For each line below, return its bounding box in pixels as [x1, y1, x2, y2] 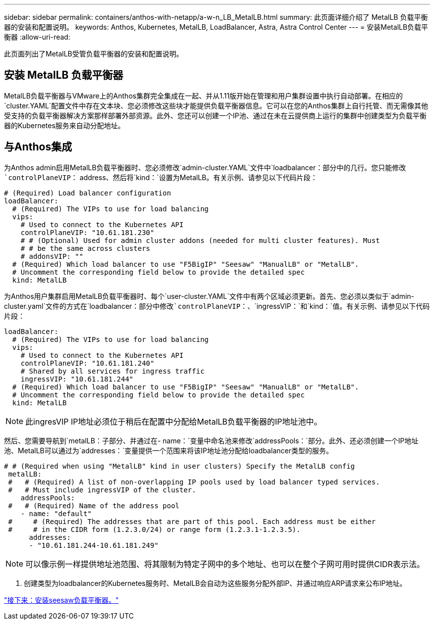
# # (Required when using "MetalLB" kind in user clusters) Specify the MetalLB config [4, 462, 355, 470]
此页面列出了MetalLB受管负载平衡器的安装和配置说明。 [4, 49, 183, 58]
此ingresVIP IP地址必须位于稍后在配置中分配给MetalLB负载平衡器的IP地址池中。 [25, 416, 322, 427]
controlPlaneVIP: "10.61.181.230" [20, 228, 155, 237]
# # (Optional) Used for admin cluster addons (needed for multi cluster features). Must [20, 236, 380, 244]
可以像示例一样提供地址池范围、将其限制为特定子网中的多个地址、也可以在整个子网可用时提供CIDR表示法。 [25, 559, 425, 569]
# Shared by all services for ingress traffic [20, 367, 205, 375]
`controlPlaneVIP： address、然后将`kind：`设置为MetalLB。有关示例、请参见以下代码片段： [4, 173, 318, 182]
